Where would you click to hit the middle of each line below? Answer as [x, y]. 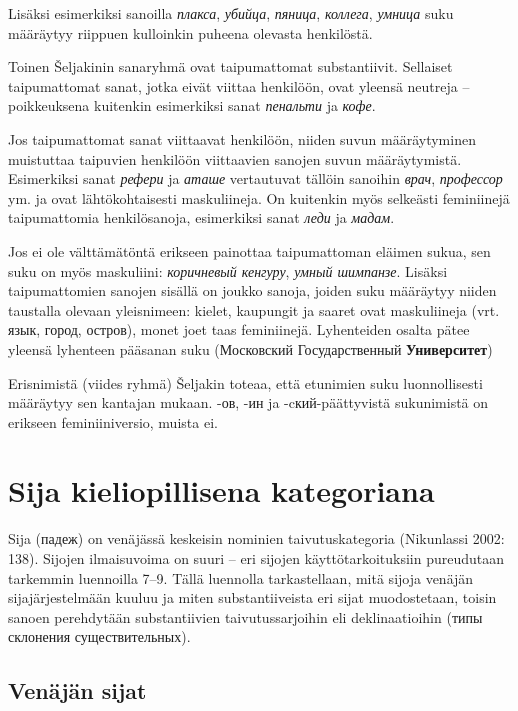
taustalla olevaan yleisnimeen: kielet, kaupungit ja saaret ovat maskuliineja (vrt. [254, 309]
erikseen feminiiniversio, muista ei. [113, 421]
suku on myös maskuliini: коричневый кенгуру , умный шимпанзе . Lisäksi [228, 270]
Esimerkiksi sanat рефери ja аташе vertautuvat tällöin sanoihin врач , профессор [255, 178]
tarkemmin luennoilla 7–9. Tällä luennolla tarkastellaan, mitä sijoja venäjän [241, 577]
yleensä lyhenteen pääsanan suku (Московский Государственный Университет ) [250, 348]
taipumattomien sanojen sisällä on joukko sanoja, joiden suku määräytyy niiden [252, 290]
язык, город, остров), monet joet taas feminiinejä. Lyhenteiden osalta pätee [239, 329]
